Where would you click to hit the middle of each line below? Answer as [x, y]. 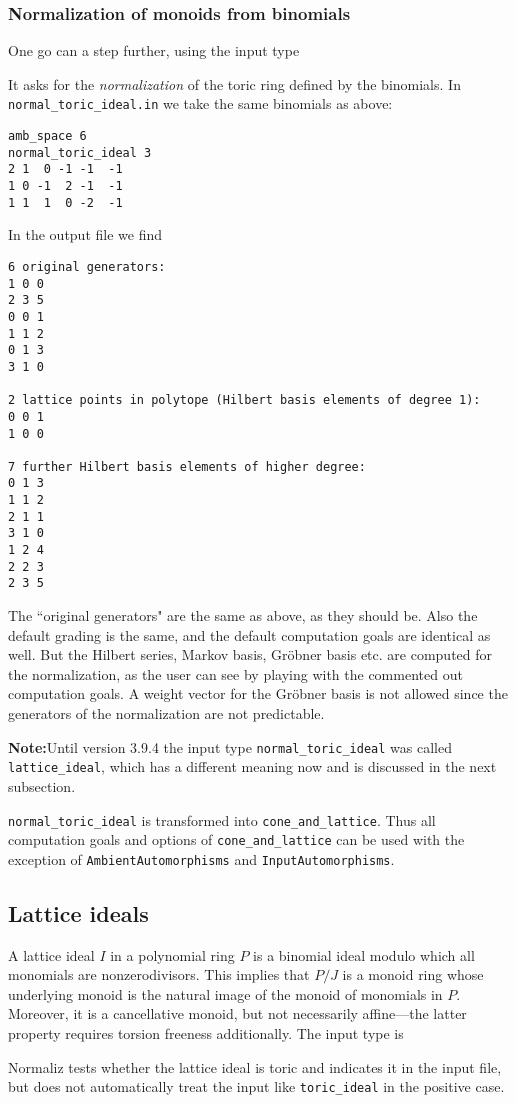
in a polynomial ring [172, 954]
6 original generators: [87, 266]
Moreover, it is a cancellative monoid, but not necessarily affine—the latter [237, 1013]
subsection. [42, 785]
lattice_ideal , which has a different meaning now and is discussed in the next [252, 766]
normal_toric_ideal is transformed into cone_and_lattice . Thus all [222, 819]
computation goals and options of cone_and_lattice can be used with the [236, 839]
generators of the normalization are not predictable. [166, 713]
